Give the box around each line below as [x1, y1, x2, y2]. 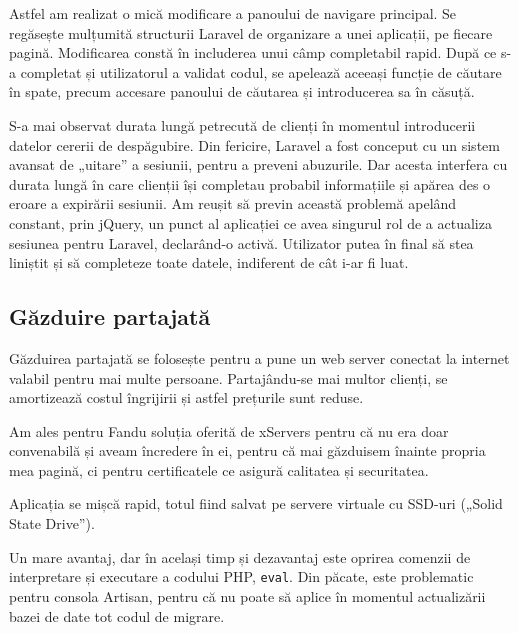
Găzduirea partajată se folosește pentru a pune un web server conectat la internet [9, 347, 510, 368]
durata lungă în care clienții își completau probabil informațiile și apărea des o [9, 173, 491, 194]
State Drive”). [9, 513, 95, 534]
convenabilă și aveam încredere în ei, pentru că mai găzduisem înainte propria [9, 440, 486, 461]
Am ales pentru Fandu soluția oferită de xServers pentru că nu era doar [9, 420, 449, 441]
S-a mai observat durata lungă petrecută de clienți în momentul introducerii [9, 114, 476, 135]
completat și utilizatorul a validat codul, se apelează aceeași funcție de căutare [20, 61, 502, 82]
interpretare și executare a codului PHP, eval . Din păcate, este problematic [9, 566, 474, 587]
